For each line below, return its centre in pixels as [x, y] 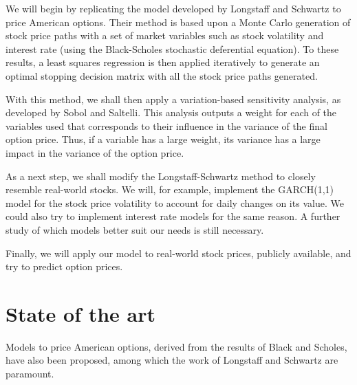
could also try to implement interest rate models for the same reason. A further [173, 216]
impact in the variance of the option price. [95, 152]
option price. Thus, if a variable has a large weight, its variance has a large [163, 139]
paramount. [30, 373]
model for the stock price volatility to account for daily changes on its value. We [175, 202]
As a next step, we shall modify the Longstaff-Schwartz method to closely [161, 176]
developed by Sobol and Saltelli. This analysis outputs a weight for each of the [171, 112]
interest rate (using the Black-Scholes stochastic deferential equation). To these [172, 48]
